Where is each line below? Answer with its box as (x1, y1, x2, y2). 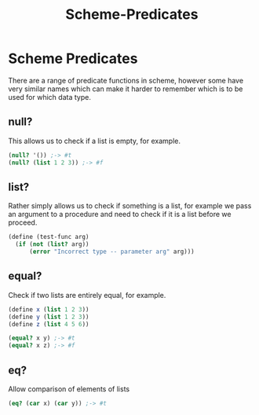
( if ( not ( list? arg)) (15, 241, 89, 248)
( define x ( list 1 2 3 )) (8, 305, 89, 314)
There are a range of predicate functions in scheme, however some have (8, 75, 244, 85)
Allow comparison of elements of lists (8, 384, 130, 394)
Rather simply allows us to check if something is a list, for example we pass (8, 201, 252, 211)
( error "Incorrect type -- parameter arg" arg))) (28, 248, 195, 256)
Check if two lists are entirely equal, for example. (8, 290, 166, 299)
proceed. (8, 218, 38, 227)
